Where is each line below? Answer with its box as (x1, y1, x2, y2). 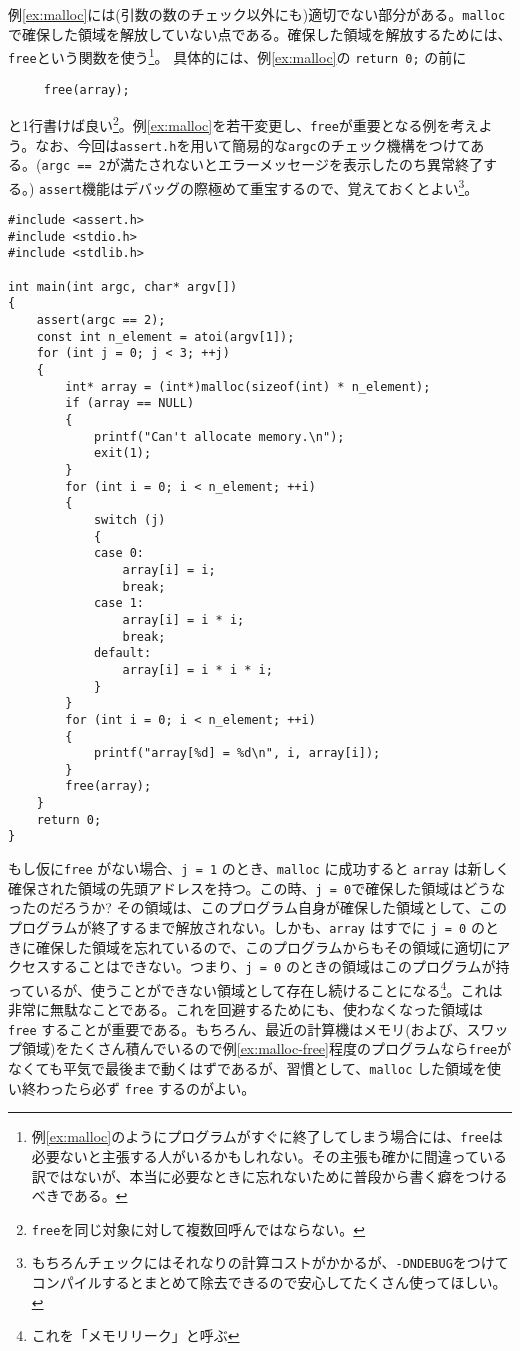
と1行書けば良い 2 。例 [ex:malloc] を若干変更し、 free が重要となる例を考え (8, 112, 479, 135)
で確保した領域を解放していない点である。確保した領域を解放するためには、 (8, 23, 512, 44)
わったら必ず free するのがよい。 (35, 1077, 256, 1098)
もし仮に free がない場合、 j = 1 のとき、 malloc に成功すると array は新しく (8, 858, 510, 879)
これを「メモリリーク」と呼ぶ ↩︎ (31, 1325, 240, 1346)
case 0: (93, 546, 145, 561)
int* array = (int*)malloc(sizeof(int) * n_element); (65, 379, 431, 394)
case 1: (93, 596, 145, 611)
